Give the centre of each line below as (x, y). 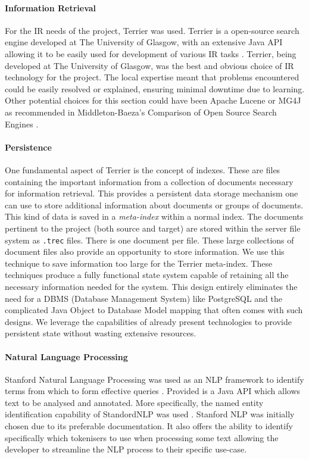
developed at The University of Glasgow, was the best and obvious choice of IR (149, 65)
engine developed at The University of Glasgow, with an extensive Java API (144, 42)
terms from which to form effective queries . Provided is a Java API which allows (153, 391)
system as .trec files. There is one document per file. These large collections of (149, 240)
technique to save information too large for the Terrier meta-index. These (139, 263)
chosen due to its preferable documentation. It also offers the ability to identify (149, 426)
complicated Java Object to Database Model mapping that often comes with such (154, 310)
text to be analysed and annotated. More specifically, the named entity (134, 402)
